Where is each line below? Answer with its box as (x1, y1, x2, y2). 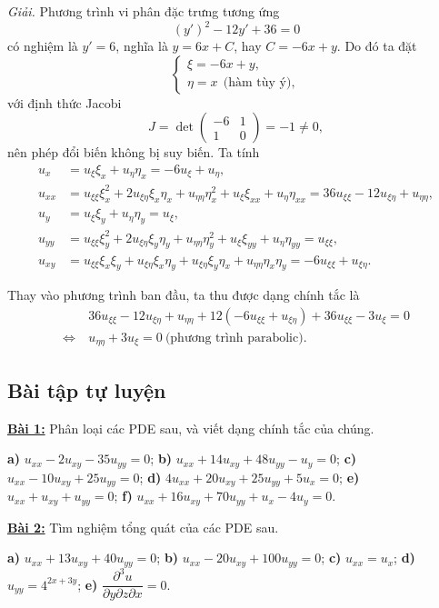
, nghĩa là (115, 36, 168, 55)
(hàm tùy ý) (223, 76, 292, 90)
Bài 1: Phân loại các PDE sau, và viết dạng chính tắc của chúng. (7, 418, 374, 437)
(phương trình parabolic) (165, 331, 304, 344)
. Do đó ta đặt (336, 36, 417, 55)
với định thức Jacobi (7, 93, 122, 112)
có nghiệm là (7, 36, 78, 55)
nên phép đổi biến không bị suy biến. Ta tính (7, 143, 260, 162)
